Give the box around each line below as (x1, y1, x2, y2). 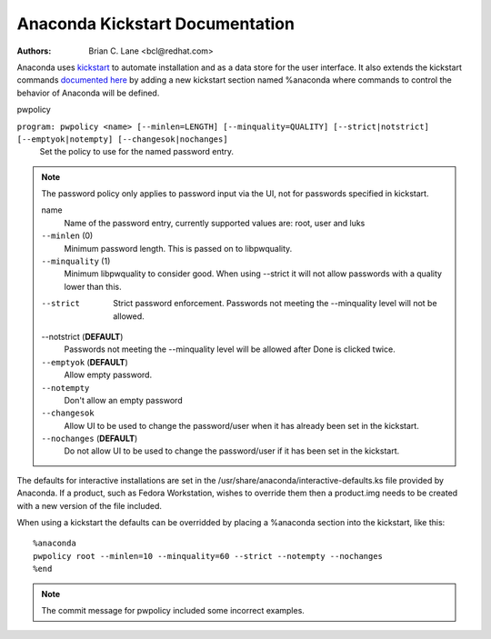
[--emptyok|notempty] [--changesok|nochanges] (16, 134, 228, 145)
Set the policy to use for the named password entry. (39, 146, 235, 157)
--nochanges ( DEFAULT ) (41, 433, 138, 444)
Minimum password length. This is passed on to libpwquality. (64, 243, 293, 254)
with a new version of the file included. (16, 500, 163, 511)
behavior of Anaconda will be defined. (16, 87, 160, 98)
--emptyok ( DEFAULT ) (41, 356, 128, 367)
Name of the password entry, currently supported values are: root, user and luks (64, 217, 366, 228)
